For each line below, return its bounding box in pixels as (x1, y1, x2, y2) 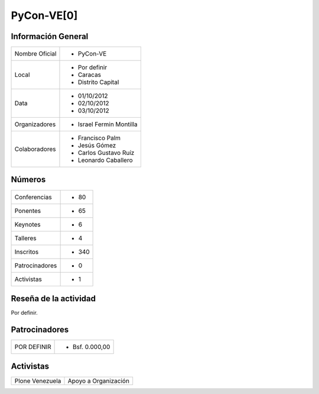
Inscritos (14, 247, 39, 256)
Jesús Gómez (77, 141, 116, 150)
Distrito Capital (77, 78, 119, 86)
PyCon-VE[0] (11, 9, 78, 22)
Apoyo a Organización (67, 376, 130, 385)
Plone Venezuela (14, 376, 61, 385)
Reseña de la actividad (11, 293, 96, 303)
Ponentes (14, 206, 41, 215)
